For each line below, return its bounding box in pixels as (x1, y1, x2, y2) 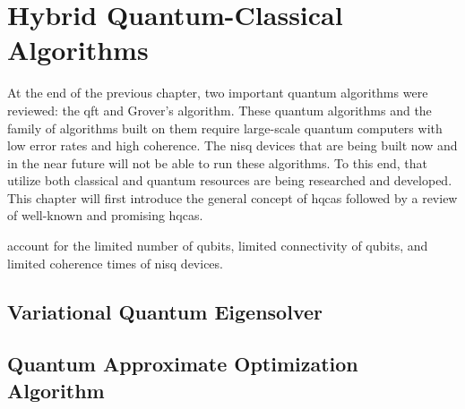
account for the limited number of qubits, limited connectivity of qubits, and (7, 236, 428, 255)
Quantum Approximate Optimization (7, 350, 358, 378)
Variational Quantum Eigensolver (7, 297, 323, 325)
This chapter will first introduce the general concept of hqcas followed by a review (7, 188, 458, 207)
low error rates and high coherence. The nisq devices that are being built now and (7, 136, 458, 155)
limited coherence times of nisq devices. (7, 253, 223, 272)
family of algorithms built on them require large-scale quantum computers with (7, 118, 443, 137)
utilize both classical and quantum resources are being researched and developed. (7, 171, 452, 190)
